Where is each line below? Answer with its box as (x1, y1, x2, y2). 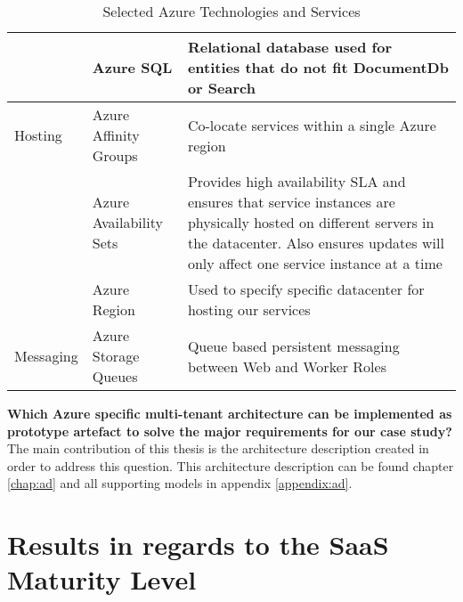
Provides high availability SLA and (187, 171, 406, 191)
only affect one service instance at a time (187, 253, 443, 273)
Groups (92, 145, 138, 166)
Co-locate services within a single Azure (187, 114, 436, 135)
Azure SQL (92, 57, 173, 77)
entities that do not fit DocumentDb (187, 57, 449, 77)
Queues (92, 366, 138, 386)
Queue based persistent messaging (187, 335, 400, 356)
